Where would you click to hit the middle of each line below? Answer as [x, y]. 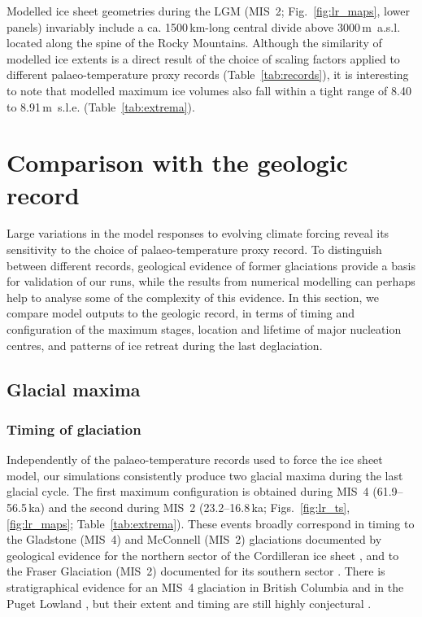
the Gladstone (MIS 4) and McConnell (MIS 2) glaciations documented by [194, 539]
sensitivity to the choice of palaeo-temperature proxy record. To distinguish [194, 249]
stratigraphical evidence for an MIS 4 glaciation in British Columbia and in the [205, 586]
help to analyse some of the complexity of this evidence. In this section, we [193, 297]
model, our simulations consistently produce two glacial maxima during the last [205, 475]
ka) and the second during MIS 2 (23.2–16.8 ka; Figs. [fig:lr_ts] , [189, 507]
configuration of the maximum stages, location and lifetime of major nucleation [204, 329]
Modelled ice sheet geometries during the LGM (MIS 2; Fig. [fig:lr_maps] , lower [208, 11]
